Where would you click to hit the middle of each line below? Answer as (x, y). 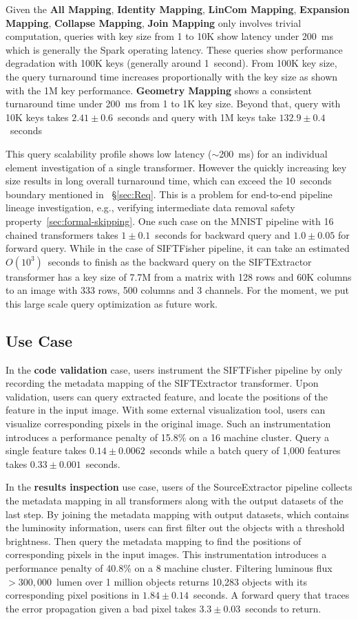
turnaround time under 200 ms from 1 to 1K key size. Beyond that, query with (173, 104)
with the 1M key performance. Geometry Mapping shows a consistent (159, 90)
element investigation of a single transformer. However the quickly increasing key (176, 167)
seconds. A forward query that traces (272, 595)
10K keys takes (37, 117)
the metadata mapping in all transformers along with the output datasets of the (175, 501)
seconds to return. (283, 608)
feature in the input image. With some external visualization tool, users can (166, 410)
